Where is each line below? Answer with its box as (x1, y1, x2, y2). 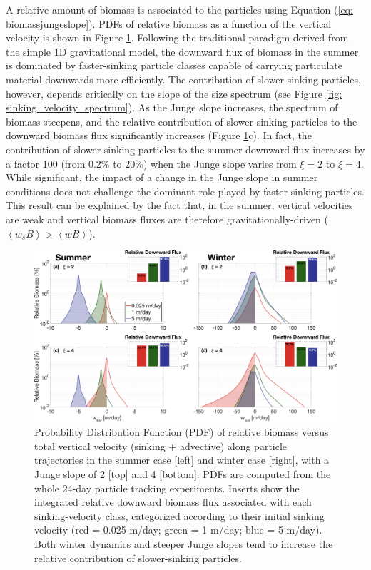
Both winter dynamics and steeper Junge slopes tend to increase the (34, 536, 333, 551)
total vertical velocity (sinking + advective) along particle (34, 438, 288, 453)
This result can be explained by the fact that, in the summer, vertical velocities (6, 198, 353, 213)
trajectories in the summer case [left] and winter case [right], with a (34, 452, 330, 467)
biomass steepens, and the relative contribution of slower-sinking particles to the (6, 113, 357, 128)
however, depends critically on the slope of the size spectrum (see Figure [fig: (6, 86, 342, 101)
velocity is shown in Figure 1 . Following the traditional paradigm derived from (6, 30, 349, 45)
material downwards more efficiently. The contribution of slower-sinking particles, (6, 71, 361, 86)
